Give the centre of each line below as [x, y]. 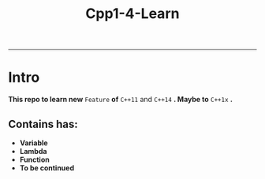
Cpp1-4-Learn [132, 14]
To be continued [47, 168]
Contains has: [43, 124]
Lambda [33, 151]
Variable [34, 143]
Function [34, 159]
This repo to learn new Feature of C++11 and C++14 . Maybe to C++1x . [120, 100]
